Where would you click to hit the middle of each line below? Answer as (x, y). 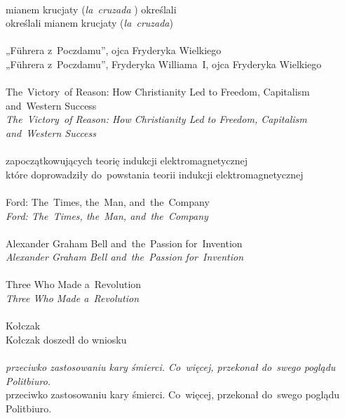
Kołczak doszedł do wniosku (66, 339)
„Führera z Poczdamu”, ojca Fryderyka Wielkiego (114, 50)
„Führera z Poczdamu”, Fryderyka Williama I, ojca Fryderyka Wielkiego (164, 64)
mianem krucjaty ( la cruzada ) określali (91, 9)
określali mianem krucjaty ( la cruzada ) (89, 23)
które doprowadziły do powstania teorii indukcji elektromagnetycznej (155, 174)
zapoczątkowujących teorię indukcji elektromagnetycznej (127, 161)
